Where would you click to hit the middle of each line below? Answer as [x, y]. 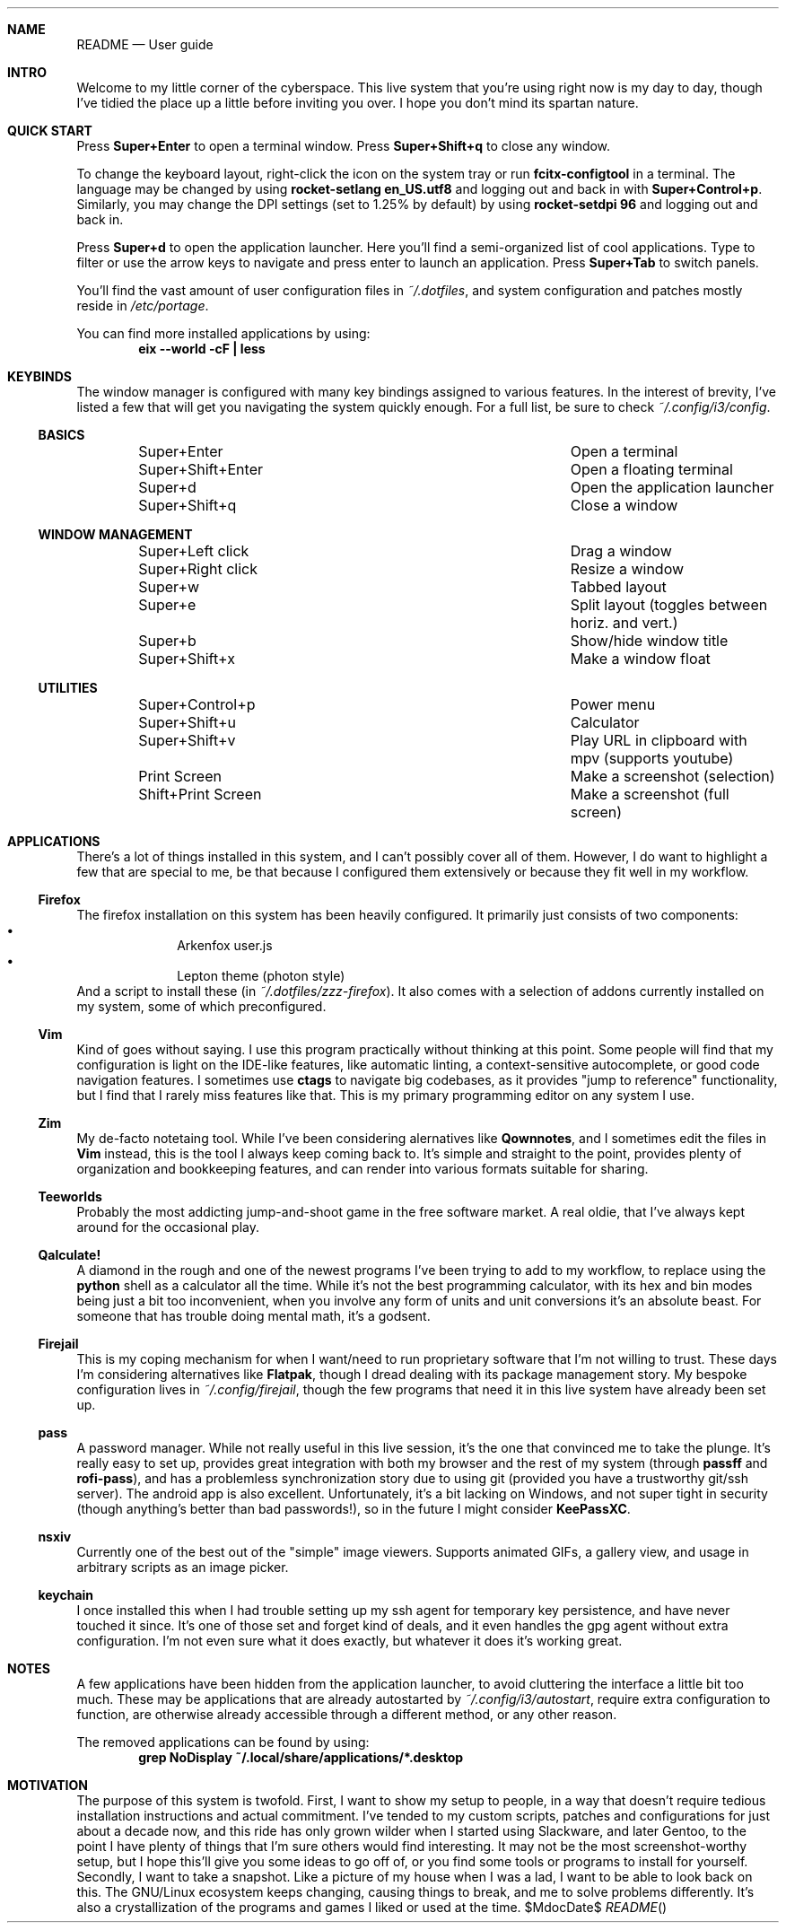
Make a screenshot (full [650, 794]
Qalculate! [70, 1255]
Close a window [624, 505]
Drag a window [621, 551]
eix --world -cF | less [202, 349]
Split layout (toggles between [669, 605]
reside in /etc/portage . [143, 306]
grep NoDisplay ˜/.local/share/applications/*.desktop [301, 1757]
